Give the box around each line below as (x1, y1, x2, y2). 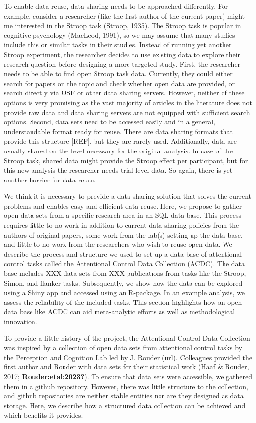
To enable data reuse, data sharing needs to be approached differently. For (4, 1, 228, 11)
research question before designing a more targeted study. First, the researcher (4, 59, 241, 69)
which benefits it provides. (4, 410, 83, 420)
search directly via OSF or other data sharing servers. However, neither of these (4, 88, 245, 98)
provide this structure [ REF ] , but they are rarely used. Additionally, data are (4, 136, 237, 146)
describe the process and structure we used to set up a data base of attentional (4, 248, 242, 259)
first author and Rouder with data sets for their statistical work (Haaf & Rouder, (4, 362, 249, 372)
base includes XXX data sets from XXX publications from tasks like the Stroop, (4, 268, 246, 278)
